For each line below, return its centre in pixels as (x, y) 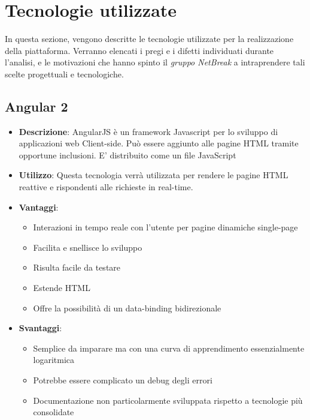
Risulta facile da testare (77, 267)
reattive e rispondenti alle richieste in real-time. (106, 187)
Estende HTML (62, 288)
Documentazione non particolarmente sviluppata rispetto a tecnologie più (168, 400)
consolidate (54, 412)
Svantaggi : (40, 328)
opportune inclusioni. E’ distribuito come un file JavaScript (127, 154)
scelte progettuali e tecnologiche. (64, 73)
